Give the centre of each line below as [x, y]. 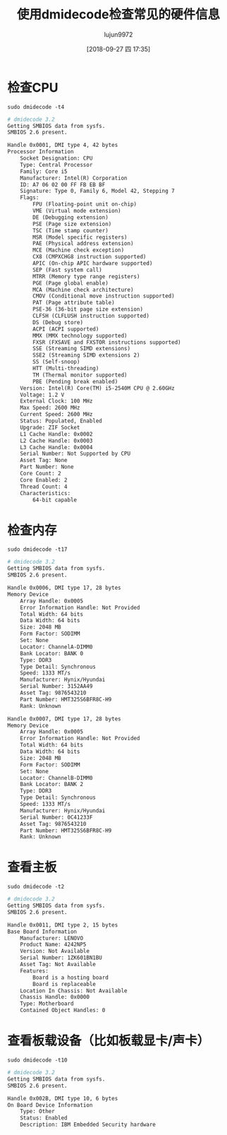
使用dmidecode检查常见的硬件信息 [118, 14]
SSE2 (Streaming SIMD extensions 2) [86, 355]
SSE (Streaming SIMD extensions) [82, 349]
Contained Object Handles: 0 [63, 1011]
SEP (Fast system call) [67, 270]
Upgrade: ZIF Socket [50, 427]
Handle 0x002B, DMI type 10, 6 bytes [63, 1098]
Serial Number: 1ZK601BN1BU [61, 958]
